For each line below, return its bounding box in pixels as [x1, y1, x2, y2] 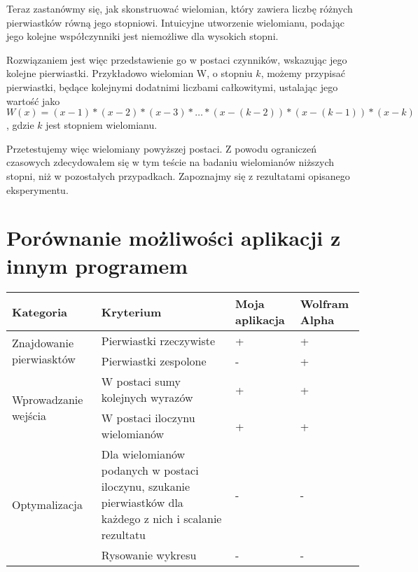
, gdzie [6, 118, 34, 132]
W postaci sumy [101, 373, 181, 390]
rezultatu [101, 526, 146, 543]
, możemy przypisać [260, 66, 345, 81]
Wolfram [300, 295, 349, 312]
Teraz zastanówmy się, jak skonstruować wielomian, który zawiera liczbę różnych [6, 1, 353, 15]
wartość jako [6, 93, 60, 108]
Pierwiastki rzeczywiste [101, 333, 216, 349]
